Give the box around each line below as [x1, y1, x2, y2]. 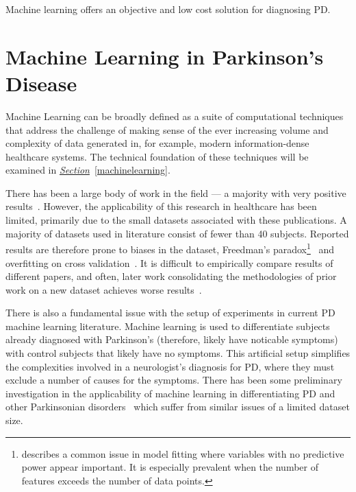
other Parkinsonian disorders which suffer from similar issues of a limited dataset [5, 399, 350, 414]
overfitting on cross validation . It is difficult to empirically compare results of [5, 255, 333, 270]
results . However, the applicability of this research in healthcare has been [5, 199, 317, 213]
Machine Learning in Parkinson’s [5, 42, 324, 70]
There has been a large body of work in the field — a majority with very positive [5, 185, 346, 200]
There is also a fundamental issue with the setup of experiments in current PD [5, 305, 335, 320]
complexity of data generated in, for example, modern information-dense [5, 136, 309, 150]
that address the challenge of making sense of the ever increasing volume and [5, 122, 329, 137]
